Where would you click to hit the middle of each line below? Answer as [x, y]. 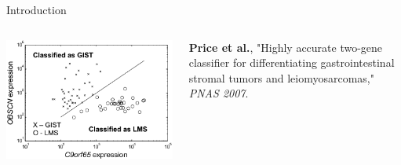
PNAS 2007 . [219, 93]
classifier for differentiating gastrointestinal [292, 62]
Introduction [36, 9]
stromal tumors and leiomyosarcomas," [281, 77]
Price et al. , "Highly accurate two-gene [286, 47]
